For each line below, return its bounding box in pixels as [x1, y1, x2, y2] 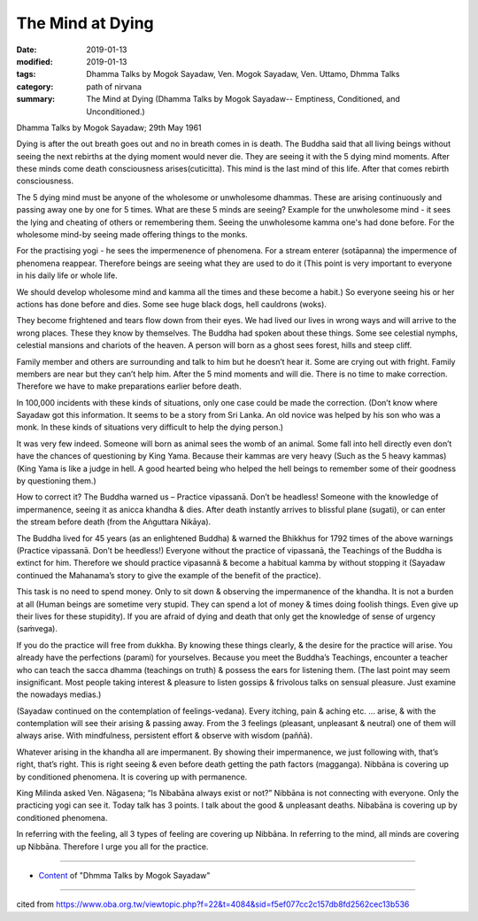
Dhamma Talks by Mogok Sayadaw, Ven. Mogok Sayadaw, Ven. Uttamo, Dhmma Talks [86, 69, 400, 80]
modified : [16, 56, 53, 66]
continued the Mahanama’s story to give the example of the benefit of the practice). [16, 569, 321, 580]
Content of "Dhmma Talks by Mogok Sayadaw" [38, 870, 211, 880]
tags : [16, 69, 36, 80]
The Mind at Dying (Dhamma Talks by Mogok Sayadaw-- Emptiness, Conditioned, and [86, 94, 400, 104]
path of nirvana [86, 81, 142, 92]
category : [16, 81, 54, 92]
